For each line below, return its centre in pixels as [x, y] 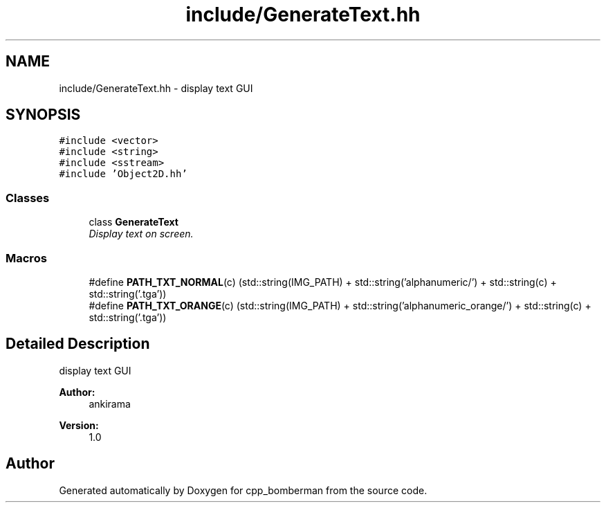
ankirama [110, 403]
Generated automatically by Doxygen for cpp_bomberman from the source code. [243, 490]
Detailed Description [78, 344]
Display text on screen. [141, 234]
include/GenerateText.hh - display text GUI [156, 88]
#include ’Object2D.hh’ [123, 174]
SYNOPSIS [43, 115]
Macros [26, 258]
